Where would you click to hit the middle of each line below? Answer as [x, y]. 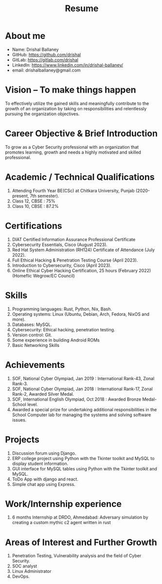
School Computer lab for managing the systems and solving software [81, 415]
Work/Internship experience [63, 504]
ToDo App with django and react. [45, 479]
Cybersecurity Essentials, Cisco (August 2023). [60, 244]
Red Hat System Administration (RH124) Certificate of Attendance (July [83, 250]
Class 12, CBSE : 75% [34, 201]
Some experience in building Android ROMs [56, 340]
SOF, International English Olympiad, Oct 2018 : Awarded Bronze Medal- [84, 399]
